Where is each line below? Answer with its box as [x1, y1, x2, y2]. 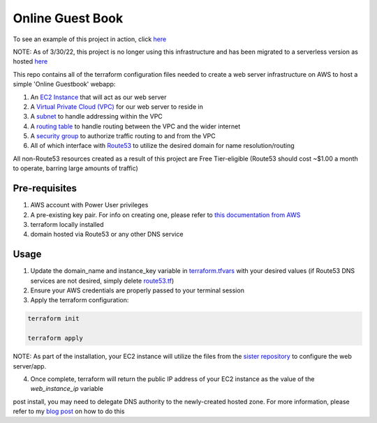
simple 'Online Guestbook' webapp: [13, 80, 116, 89]
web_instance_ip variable [30, 385, 104, 393]
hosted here [13, 57, 48, 66]
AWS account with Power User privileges [30, 201, 149, 209]
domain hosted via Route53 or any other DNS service [30, 230, 184, 239]
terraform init [27, 315, 80, 322]
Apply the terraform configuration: [30, 296, 129, 304]
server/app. [13, 362, 47, 370]
